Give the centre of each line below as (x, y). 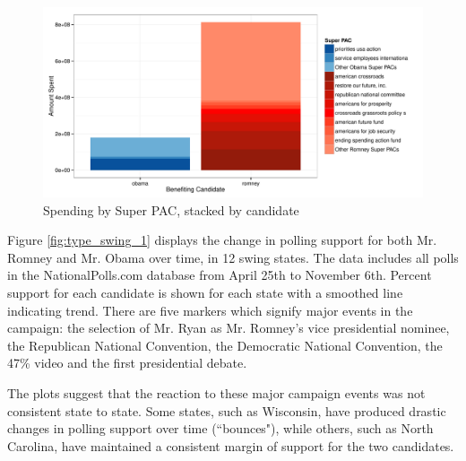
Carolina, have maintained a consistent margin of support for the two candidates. (231, 445)
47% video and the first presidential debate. (127, 363)
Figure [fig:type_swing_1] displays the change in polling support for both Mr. (222, 240)
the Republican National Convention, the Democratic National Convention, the (225, 345)
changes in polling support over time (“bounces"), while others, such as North (220, 428)
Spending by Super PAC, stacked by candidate (171, 209)
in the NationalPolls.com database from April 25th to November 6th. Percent (220, 275)
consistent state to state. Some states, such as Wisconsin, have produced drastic (227, 410)
